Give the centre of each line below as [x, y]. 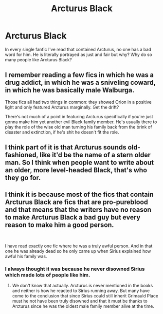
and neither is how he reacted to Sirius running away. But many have [81, 291]
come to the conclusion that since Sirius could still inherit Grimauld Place [85, 296]
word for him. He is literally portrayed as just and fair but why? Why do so [79, 55]
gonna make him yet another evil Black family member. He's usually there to [81, 122]
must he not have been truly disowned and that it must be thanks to [80, 301]
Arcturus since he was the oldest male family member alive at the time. [83, 306]
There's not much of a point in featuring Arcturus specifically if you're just [79, 116]
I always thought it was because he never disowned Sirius [75, 269]
